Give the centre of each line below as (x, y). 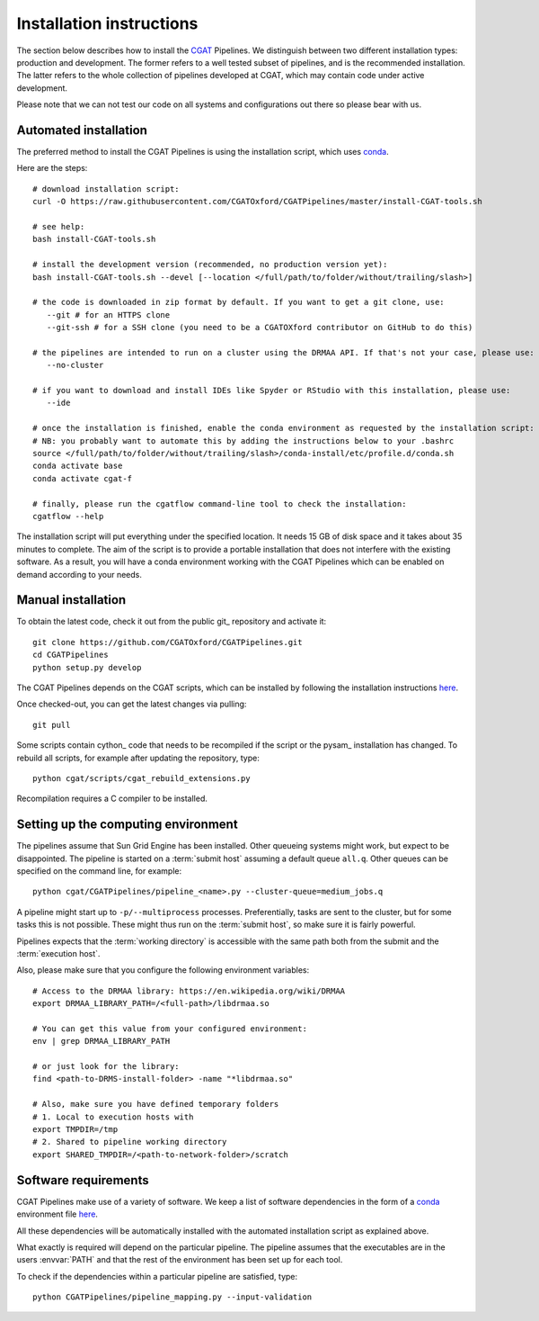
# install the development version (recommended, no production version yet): (210, 265)
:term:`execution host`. (58, 953)
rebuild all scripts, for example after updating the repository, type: (138, 758)
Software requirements (83, 1180)
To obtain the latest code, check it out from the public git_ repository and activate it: (172, 622)
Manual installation (71, 600)
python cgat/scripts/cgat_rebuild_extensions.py (141, 778)
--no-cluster (75, 365)
